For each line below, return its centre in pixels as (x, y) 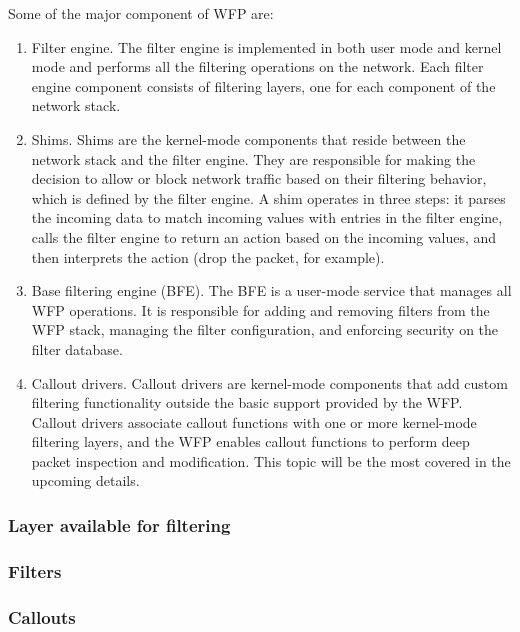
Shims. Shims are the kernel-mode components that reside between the (248, 138)
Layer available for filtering (119, 524)
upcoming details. (85, 480)
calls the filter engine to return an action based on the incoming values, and (264, 236)
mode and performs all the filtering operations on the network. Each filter (257, 66)
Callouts (42, 616)
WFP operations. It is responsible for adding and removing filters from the (260, 309)
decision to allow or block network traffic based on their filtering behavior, (259, 178)
